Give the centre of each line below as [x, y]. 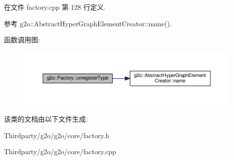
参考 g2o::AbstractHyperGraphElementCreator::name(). [88, 23]
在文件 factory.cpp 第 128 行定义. [55, 7]
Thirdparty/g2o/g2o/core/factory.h [57, 135]
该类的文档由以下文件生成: [46, 119]
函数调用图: [22, 40]
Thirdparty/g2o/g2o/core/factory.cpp [60, 151]
